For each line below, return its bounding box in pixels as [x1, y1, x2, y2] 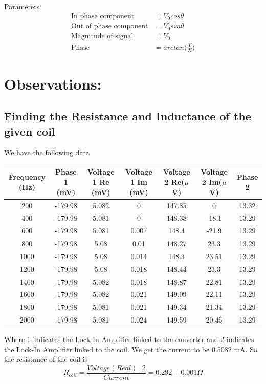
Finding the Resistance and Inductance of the [4, 108, 251, 124]
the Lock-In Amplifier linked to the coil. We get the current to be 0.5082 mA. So [4, 344, 257, 354]
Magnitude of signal [71, 32, 134, 40]
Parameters [4, 1, 40, 11]
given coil [4, 123, 55, 139]
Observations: [4, 73, 102, 94]
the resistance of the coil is [4, 354, 88, 365]
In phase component [71, 12, 135, 20]
